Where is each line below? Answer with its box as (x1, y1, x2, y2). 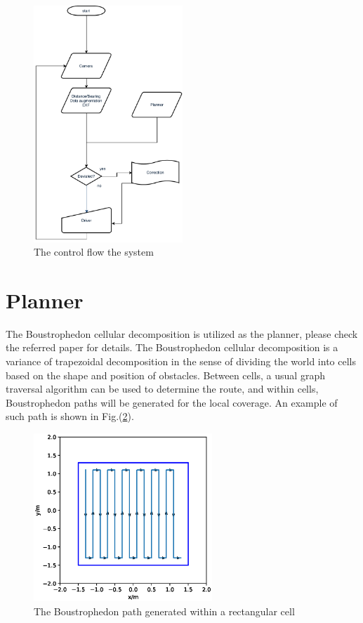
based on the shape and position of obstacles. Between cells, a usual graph (6, 367, 325, 382)
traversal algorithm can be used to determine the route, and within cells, (6, 381, 319, 396)
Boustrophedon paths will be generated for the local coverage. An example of (6, 395, 338, 409)
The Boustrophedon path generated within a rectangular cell (34, 604, 295, 619)
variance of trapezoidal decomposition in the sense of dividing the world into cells (6, 354, 356, 369)
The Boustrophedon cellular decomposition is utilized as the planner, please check (6, 326, 358, 341)
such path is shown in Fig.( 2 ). (6, 409, 134, 424)
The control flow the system (34, 244, 154, 259)
